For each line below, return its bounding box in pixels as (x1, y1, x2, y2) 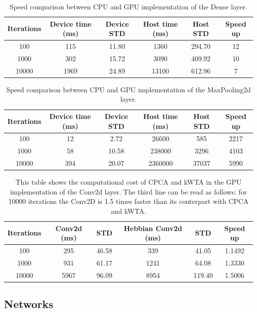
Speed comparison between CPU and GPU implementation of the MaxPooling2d (6, 84, 251, 94)
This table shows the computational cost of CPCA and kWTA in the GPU (15, 177, 242, 187)
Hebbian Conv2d (124, 223, 182, 233)
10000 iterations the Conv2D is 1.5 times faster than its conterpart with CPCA (8, 196, 249, 206)
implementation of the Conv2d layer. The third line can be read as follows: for (10, 186, 247, 196)
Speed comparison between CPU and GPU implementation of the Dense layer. (9, 1, 248, 11)
